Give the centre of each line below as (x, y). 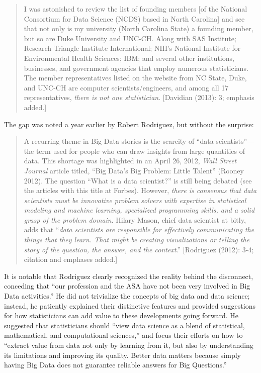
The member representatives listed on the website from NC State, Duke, (135, 78)
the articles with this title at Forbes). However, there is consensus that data (140, 190)
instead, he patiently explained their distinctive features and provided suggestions (130, 305)
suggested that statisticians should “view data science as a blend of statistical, (124, 325)
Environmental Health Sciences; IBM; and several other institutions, (129, 58)
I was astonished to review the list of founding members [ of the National (136, 9)
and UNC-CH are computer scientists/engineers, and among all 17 (126, 87)
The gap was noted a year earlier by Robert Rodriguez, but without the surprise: (129, 124)
